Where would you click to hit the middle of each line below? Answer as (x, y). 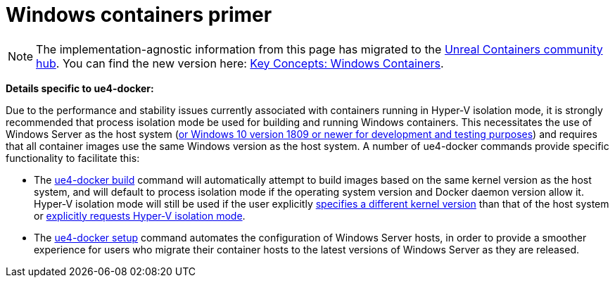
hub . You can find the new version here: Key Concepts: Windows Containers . (240, 63)
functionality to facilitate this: (73, 158)
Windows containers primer (139, 15)
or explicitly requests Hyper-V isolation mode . (140, 215)
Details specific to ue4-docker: (80, 88)
